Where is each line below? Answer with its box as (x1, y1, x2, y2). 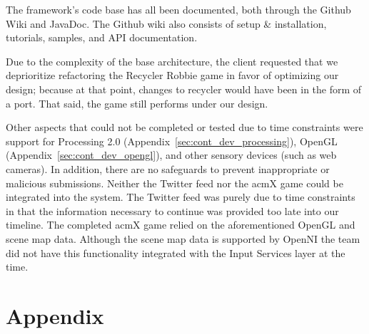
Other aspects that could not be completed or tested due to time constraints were (6, 120, 363, 135)
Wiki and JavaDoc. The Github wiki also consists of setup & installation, (6, 16, 327, 31)
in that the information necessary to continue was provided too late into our (6, 203, 339, 218)
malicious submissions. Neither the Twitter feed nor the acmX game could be (6, 175, 343, 190)
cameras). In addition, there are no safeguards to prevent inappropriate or (6, 161, 330, 176)
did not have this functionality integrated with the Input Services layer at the (6, 245, 345, 260)
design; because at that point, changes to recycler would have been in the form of (6, 81, 362, 96)
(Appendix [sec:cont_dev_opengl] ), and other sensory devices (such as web (6, 147, 337, 162)
